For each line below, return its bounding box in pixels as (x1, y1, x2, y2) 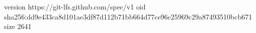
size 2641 (4, 21, 32, 31)
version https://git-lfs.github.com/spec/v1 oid (4, 1, 146, 11)
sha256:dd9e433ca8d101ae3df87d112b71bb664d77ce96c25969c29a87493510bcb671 (4, 11, 252, 21)
